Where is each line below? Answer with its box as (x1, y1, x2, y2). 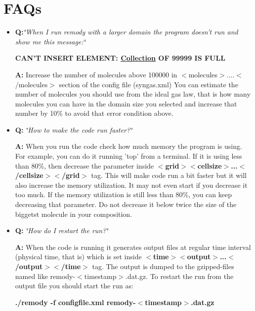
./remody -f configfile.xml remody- (15, 297, 136, 307)
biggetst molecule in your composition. (15, 208, 132, 219)
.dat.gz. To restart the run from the (126, 271, 234, 281)
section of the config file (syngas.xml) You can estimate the (59, 79, 238, 89)
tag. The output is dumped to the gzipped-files (92, 261, 234, 271)
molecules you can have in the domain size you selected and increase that (15, 98, 237, 108)
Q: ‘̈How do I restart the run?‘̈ (15, 225, 108, 236)
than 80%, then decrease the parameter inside (15, 160, 154, 171)
